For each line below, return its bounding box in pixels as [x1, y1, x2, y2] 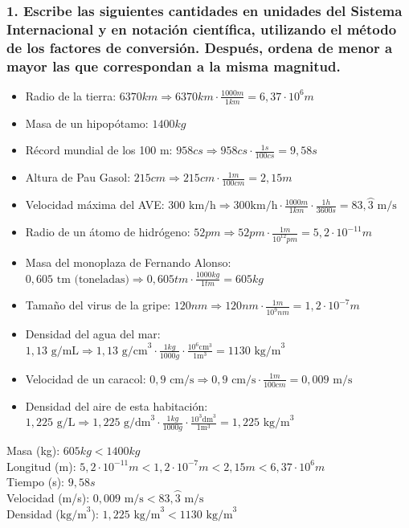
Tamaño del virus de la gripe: [25, 297, 171, 313]
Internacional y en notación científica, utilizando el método [6, 18, 397, 39]
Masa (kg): [6, 442, 60, 459]
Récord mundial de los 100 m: [25, 141, 173, 158]
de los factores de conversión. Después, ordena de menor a [6, 37, 393, 57]
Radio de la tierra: [25, 87, 117, 104]
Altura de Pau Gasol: [25, 169, 131, 186]
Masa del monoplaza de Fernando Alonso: [25, 253, 231, 270]
